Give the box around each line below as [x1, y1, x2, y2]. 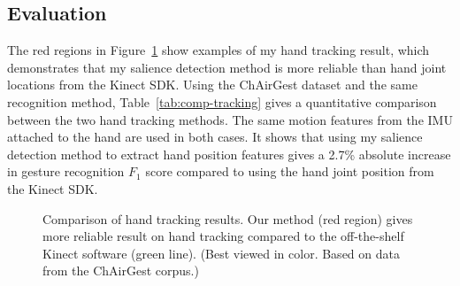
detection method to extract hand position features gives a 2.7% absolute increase [7, 144, 451, 163]
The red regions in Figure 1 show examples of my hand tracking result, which [7, 41, 430, 59]
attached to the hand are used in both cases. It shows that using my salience [7, 128, 423, 146]
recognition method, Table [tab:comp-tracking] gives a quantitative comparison [7, 92, 437, 111]
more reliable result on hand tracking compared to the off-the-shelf [42, 227, 404, 245]
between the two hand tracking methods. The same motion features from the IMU [7, 110, 453, 128]
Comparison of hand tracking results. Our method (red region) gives [42, 209, 413, 228]
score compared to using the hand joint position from [145, 162, 434, 181]
